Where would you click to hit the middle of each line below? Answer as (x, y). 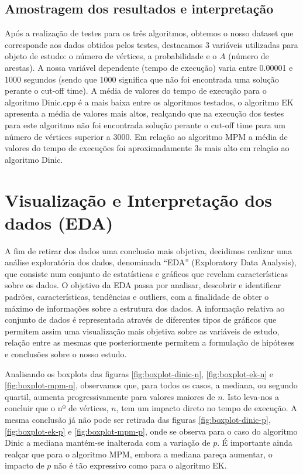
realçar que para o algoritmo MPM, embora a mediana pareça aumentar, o (139, 454)
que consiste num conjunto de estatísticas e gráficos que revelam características (147, 273)
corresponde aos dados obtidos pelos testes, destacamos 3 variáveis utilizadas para (151, 44)
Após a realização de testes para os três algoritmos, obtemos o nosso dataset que (149, 33)
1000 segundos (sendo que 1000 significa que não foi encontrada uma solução (142, 79)
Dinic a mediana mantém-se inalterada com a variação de (108, 442)
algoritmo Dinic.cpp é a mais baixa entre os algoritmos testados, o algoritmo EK (149, 102)
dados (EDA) (59, 222)
